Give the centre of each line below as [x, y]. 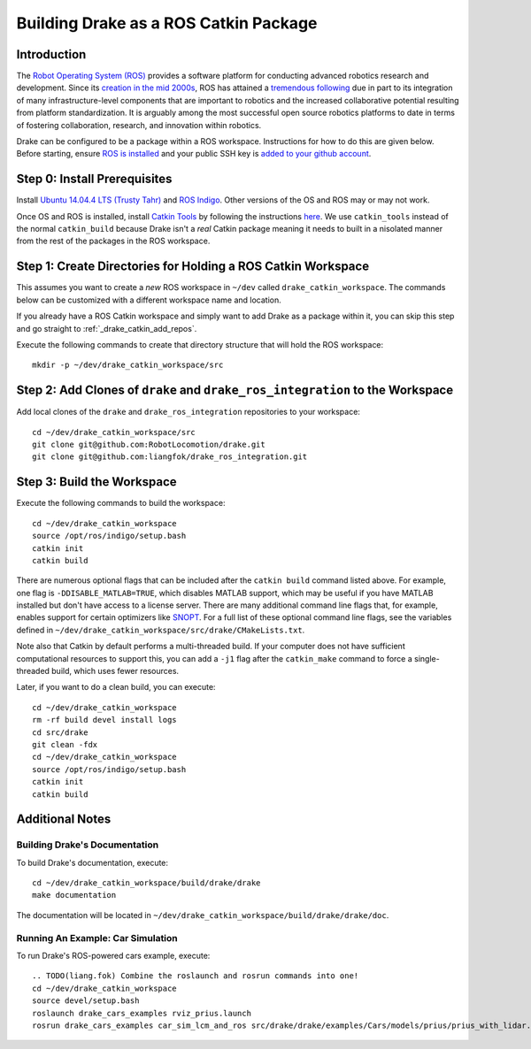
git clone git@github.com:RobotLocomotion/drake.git [149, 445]
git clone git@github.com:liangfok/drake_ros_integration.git [170, 457]
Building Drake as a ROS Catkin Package [167, 23]
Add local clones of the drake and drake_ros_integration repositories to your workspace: [188, 412]
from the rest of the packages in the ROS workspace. [113, 241]
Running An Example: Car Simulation [97, 938]
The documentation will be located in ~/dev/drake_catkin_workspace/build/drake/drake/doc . [203, 915]
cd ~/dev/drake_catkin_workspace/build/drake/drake [146, 883]
